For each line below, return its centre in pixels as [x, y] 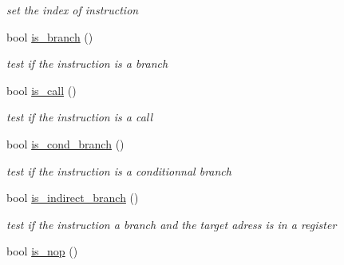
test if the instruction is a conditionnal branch [119, 170]
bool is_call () [42, 90]
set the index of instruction [73, 10]
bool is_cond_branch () [65, 143]
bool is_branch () [50, 36]
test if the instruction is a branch [87, 63]
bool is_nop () [42, 251]
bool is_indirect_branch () [73, 198]
